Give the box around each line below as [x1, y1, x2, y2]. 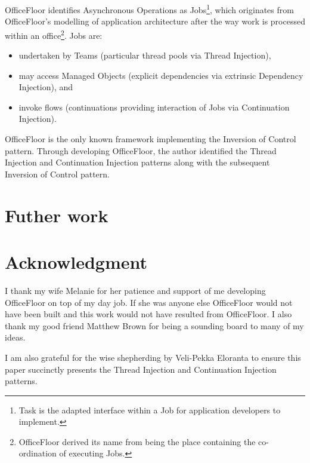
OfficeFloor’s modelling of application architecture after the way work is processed [5, 15, 305, 27]
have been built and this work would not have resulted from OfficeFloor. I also [5, 308, 292, 320]
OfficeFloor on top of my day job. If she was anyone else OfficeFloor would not [5, 296, 293, 308]
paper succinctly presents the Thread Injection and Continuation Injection [5, 363, 277, 375]
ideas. [5, 331, 26, 344]
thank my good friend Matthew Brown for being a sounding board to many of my [5, 319, 304, 332]
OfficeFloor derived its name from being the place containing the [18, 435, 256, 447]
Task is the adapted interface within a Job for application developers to [18, 403, 281, 416]
